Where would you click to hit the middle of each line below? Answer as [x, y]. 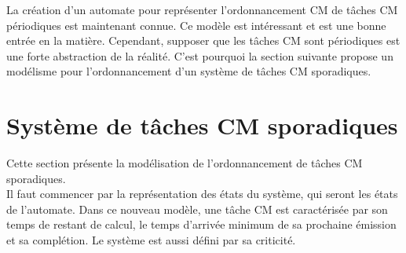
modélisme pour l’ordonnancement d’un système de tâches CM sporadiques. [189, 71]
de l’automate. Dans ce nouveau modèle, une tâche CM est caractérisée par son [197, 209]
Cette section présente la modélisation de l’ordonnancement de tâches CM [185, 163]
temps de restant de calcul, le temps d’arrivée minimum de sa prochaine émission [201, 224]
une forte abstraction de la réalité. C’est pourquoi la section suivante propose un [200, 55]
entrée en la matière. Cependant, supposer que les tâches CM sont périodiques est [203, 40]
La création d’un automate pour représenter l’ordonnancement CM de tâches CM [202, 9]
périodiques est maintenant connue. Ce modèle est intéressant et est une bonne [196, 25]
